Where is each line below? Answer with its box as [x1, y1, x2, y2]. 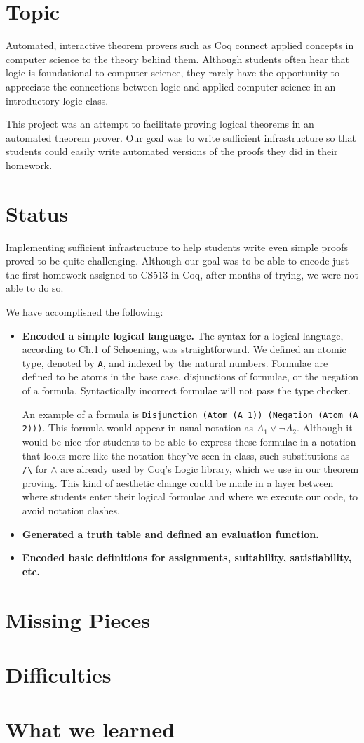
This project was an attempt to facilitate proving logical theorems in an [6, 116, 314, 131]
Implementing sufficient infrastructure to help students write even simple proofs [6, 239, 348, 254]
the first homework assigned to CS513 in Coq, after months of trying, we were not [6, 267, 358, 281]
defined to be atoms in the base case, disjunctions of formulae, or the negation [22, 369, 358, 384]
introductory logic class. [6, 93, 109, 107]
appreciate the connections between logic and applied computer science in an [6, 79, 336, 93]
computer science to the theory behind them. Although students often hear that [6, 51, 349, 66]
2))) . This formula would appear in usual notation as [22, 420, 254, 435]
